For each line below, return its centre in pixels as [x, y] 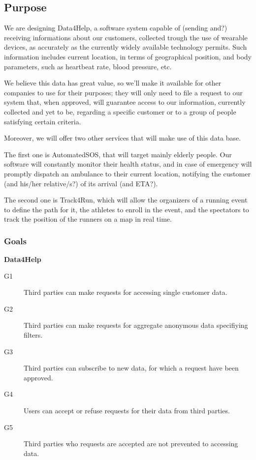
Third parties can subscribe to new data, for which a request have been [131, 368]
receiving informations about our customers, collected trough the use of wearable [126, 37]
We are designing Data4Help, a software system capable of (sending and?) [116, 28]
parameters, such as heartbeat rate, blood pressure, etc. [88, 66]
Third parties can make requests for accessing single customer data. [126, 292]
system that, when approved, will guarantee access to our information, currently [125, 102]
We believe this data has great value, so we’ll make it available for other [113, 83]
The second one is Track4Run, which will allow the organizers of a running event [126, 200]
